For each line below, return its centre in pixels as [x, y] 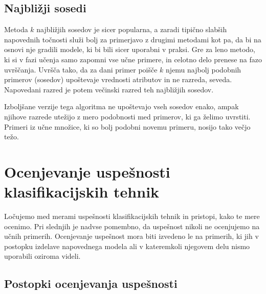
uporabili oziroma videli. [42, 256]
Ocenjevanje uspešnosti [87, 171]
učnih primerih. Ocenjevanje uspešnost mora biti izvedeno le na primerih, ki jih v [131, 236]
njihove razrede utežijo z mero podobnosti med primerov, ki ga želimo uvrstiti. [127, 116]
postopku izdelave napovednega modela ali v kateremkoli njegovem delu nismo [127, 246]
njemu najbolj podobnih [204, 69]
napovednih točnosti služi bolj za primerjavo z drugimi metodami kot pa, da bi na [133, 39]
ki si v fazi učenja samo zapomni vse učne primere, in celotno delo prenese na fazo [133, 59]
